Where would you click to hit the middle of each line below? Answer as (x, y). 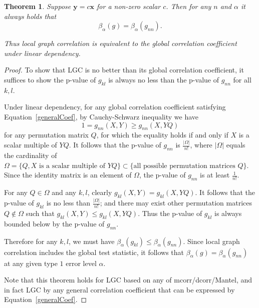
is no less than (68, 203)
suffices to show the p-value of (50, 79)
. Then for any (189, 6)
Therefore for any (31, 241)
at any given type (31, 263)
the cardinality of (31, 155)
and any (64, 192)
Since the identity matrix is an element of (68, 175)
